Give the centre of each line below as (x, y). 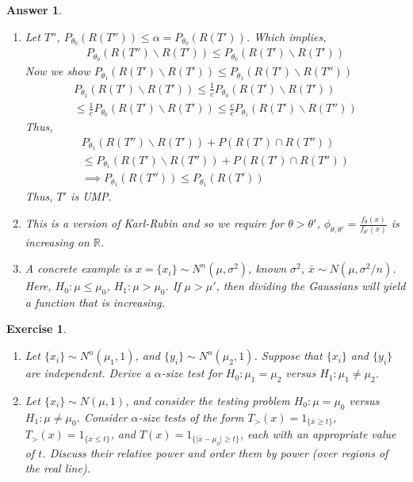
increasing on (57, 241)
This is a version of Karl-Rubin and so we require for (155, 223)
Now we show (57, 71)
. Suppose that (288, 356)
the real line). (57, 468)
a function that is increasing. (95, 302)
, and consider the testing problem (208, 400)
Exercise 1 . (36, 329)
